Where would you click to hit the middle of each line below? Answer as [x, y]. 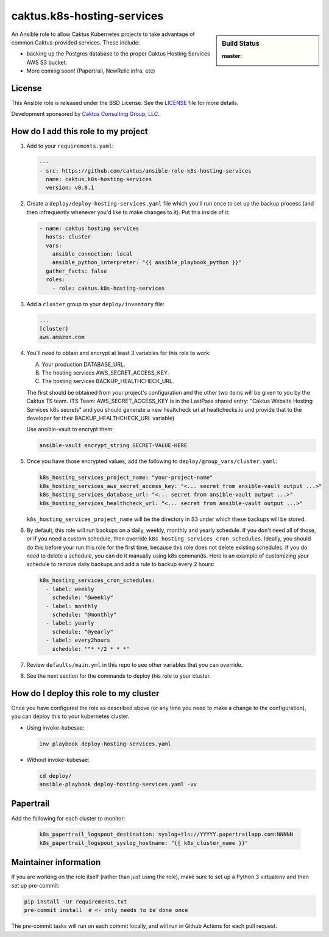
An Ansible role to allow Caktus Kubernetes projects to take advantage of [103, 34]
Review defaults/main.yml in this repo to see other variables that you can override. [135, 664]
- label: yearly [70, 623]
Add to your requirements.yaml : [70, 146]
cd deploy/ [55, 776]
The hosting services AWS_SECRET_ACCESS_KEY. [105, 373]
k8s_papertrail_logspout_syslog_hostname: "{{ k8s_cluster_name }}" [144, 843]
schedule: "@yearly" [83, 632]
